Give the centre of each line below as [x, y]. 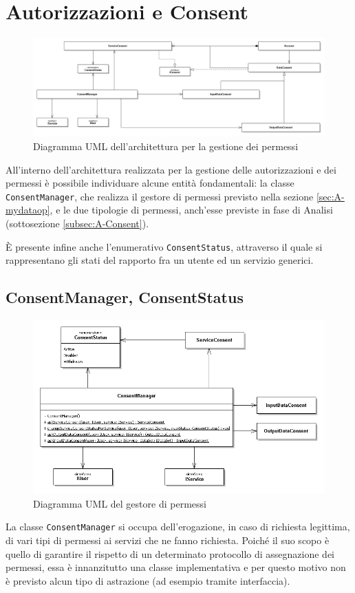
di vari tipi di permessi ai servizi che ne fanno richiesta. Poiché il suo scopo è [168, 540]
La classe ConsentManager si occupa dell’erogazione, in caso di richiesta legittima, [178, 527]
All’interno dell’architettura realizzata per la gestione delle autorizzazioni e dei [171, 169]
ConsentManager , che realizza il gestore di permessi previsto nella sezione [160, 196]
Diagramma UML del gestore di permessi [120, 503]
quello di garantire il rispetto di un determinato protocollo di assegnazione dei [170, 553]
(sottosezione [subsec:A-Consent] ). [77, 223]
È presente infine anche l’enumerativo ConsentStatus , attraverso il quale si [164, 246]
